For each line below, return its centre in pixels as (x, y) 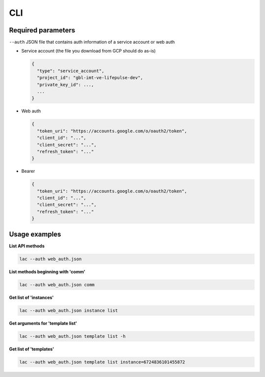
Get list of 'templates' (32, 349)
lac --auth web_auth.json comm (57, 284)
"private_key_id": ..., (66, 84)
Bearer (28, 171)
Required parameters (42, 30)
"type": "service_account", (71, 71)
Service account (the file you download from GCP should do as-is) (89, 51)
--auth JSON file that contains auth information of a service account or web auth (92, 42)
